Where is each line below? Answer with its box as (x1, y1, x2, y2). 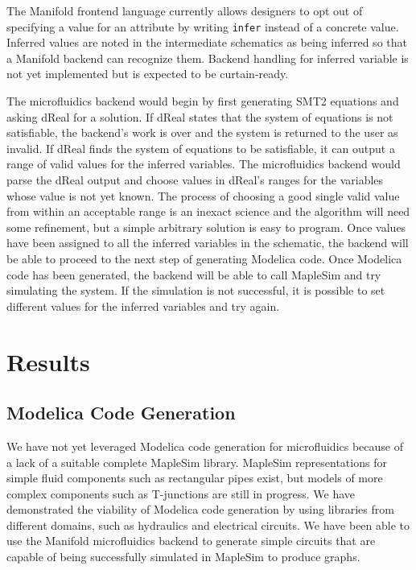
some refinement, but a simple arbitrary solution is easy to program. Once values (6, 218, 406, 235)
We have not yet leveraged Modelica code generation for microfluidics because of (6, 437, 404, 454)
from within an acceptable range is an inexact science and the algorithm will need (6, 203, 410, 220)
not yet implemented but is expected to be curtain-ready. (6, 65, 289, 82)
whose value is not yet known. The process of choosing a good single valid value (6, 187, 400, 204)
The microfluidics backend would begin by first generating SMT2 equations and (6, 93, 399, 109)
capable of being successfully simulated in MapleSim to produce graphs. (6, 548, 360, 565)
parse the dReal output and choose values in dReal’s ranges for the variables (6, 171, 384, 188)
